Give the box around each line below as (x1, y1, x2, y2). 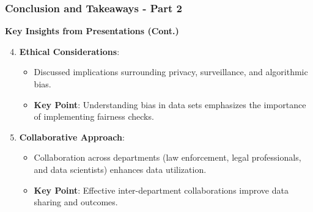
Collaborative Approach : (19, 130, 125, 143)
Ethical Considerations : (19, 45, 120, 57)
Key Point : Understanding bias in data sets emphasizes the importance (34, 98, 306, 111)
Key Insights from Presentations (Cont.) (5, 24, 179, 37)
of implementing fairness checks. (34, 110, 154, 123)
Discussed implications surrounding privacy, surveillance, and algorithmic (34, 65, 308, 78)
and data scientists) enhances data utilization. (34, 163, 207, 175)
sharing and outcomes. (34, 196, 118, 208)
